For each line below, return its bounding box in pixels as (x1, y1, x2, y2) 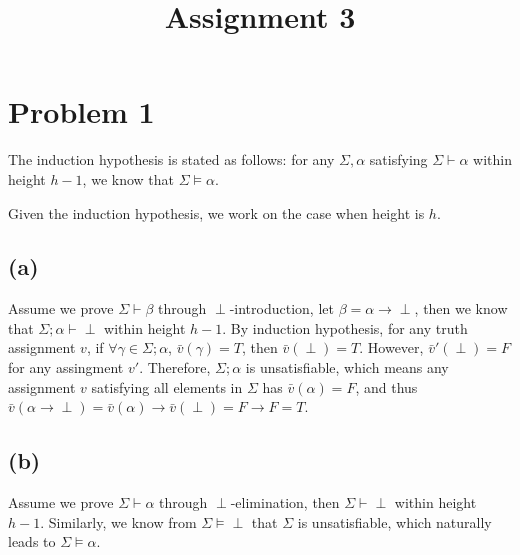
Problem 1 (8, 91, 155, 132)
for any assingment (8, 357, 124, 378)
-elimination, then (230, 492, 340, 513)
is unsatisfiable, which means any (245, 357, 449, 378)
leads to (8, 531, 56, 552)
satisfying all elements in (91, 376, 243, 397)
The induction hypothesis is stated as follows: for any (8, 149, 335, 170)
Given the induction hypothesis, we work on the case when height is (8, 202, 425, 223)
